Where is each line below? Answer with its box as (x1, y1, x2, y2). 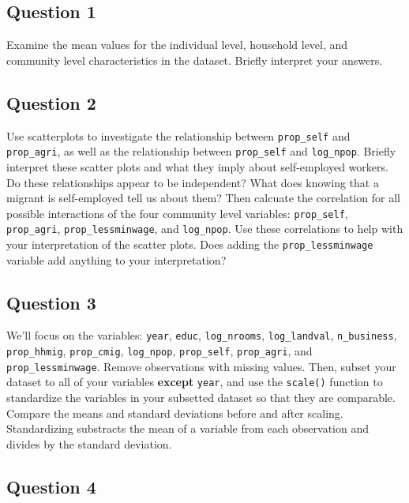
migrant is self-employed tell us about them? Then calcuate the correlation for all (6, 190, 400, 206)
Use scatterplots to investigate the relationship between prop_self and (6, 127, 351, 144)
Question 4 (6, 474, 96, 498)
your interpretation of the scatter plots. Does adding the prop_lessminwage (6, 236, 373, 252)
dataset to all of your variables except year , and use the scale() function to (6, 373, 383, 390)
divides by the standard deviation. (6, 435, 172, 452)
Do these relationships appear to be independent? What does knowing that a (6, 174, 379, 190)
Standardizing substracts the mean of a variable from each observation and (6, 420, 370, 437)
